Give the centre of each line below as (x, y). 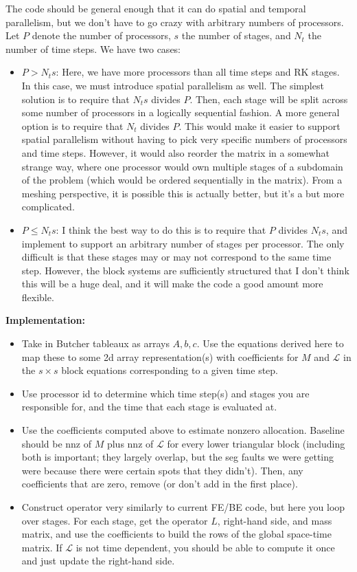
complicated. (48, 207)
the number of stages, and (236, 35)
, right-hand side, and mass (275, 520)
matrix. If (42, 547)
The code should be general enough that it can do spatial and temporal (156, 8)
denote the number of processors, (101, 35)
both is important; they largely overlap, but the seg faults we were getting (178, 457)
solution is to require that (76, 99)
